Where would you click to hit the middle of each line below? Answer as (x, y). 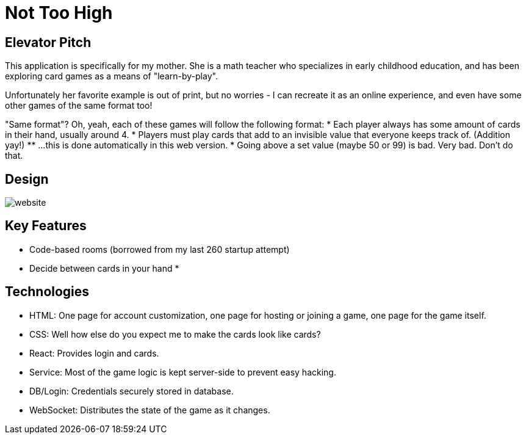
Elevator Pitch (48, 42)
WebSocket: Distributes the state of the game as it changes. (150, 410)
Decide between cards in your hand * (104, 268)
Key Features (46, 226)
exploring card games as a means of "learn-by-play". (111, 76)
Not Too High (59, 13)
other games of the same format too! (79, 106)
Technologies (47, 292)
